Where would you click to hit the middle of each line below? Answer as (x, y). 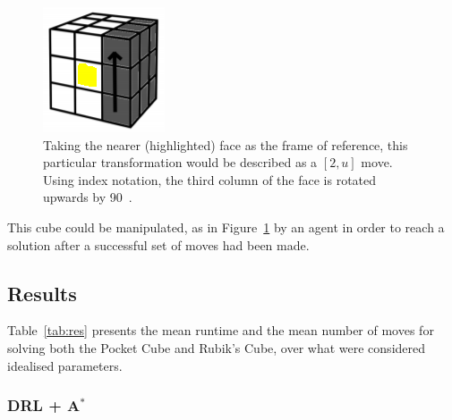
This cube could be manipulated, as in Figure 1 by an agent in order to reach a (226, 227)
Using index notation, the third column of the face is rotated (210, 179)
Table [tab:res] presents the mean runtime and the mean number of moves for (221, 330)
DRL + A (44, 405)
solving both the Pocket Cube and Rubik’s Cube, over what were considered (217, 347)
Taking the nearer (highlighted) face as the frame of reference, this (226, 144)
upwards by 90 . (88, 197)
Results (42, 293)
